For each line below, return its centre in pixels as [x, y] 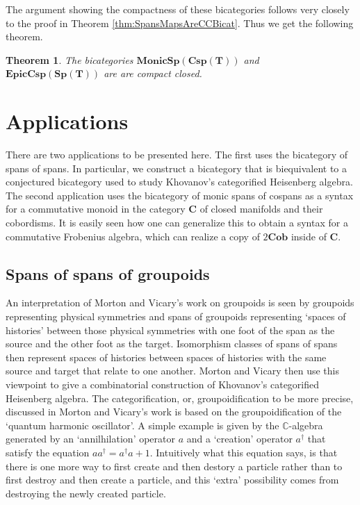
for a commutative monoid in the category [96, 209]
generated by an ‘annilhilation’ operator [91, 439]
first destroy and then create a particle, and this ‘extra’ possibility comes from [172, 480]
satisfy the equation [48, 452]
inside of [309, 236]
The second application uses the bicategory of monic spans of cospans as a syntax [180, 195]
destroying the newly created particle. [86, 493]
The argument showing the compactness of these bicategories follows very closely [178, 9]
